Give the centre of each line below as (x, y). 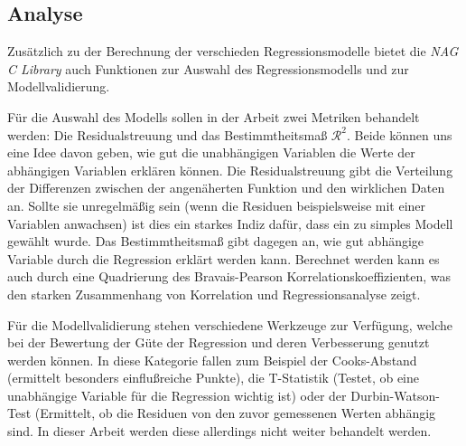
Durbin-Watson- (395, 395)
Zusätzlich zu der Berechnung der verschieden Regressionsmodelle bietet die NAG (233, 51)
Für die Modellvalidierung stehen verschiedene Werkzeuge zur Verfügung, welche (230, 324)
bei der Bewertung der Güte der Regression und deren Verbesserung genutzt (219, 342)
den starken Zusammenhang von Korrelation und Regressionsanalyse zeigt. (214, 294)
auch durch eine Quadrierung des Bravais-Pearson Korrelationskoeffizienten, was (229, 276)
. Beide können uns (399, 134)
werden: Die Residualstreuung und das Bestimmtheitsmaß (168, 134)
